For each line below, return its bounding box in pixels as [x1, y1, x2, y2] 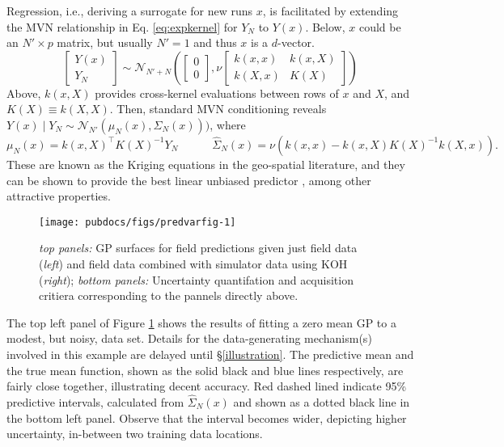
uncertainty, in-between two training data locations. [6, 425, 263, 442]
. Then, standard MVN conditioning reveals [109, 100, 327, 117]
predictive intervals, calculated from [6, 393, 184, 410]
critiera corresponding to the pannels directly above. [39, 287, 299, 304]
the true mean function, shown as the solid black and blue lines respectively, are [6, 361, 404, 378]
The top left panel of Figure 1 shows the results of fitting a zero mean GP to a [6, 314, 396, 331]
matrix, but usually [57, 34, 153, 51]
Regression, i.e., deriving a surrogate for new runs [6, 2, 253, 19]
